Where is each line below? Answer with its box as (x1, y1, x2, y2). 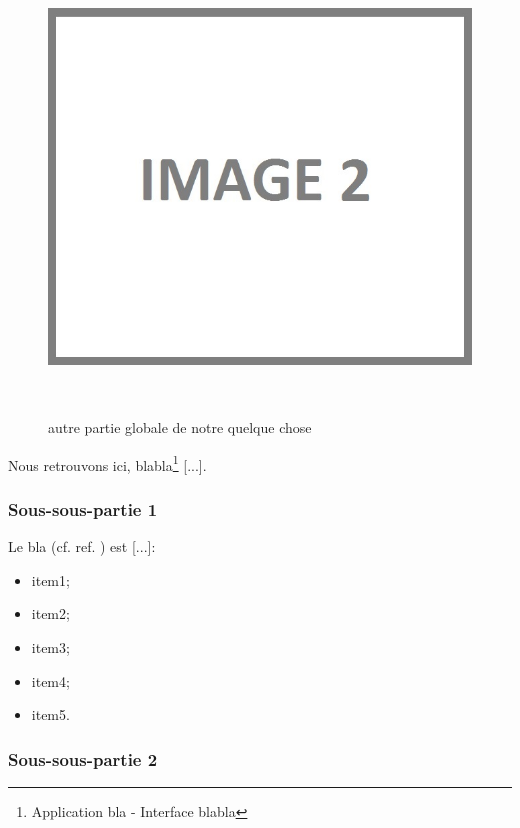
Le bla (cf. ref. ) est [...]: (8, 536, 156, 557)
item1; (31, 569, 70, 590)
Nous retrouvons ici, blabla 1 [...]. (8, 451, 207, 475)
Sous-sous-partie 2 (8, 746, 158, 771)
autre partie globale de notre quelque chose (48, 417, 312, 438)
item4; (31, 670, 70, 691)
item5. (31, 704, 70, 725)
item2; (31, 603, 70, 624)
